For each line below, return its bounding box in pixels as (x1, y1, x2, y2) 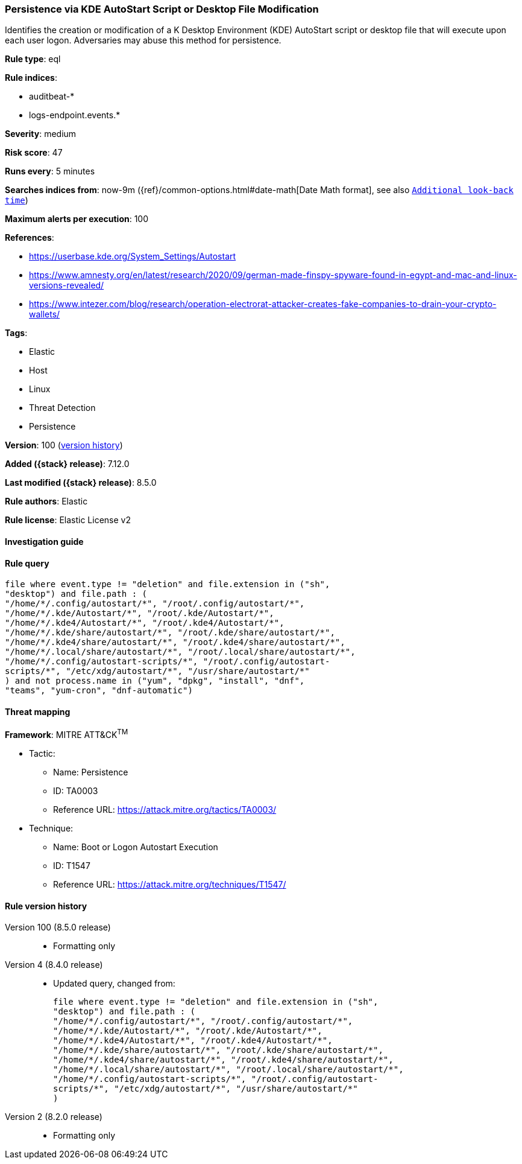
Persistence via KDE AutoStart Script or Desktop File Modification (5, 3, 319, 15)
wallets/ (29, 309, 60, 320)
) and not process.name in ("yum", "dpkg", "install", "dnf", (5, 676, 305, 686)
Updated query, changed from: (53, 978, 175, 989)
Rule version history (5, 900, 87, 911)
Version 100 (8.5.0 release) (5, 922, 111, 933)
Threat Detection (29, 402, 96, 413)
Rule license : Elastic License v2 (5, 515, 131, 526)
